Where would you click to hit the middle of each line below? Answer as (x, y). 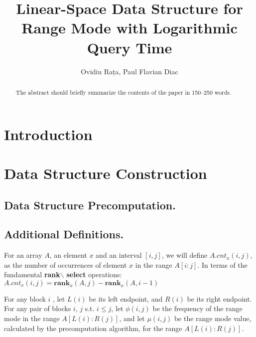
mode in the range (32, 318)
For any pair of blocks (38, 308)
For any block (25, 298)
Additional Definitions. (64, 234)
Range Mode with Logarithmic (129, 28)
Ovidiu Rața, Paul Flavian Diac (129, 71)
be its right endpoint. (219, 298)
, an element (68, 255)
